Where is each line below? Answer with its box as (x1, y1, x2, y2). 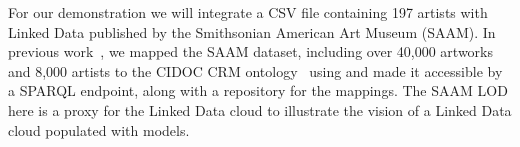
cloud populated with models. (8, 119, 190, 140)
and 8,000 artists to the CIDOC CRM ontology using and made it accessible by (8, 60, 503, 81)
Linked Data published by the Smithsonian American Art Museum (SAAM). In (8, 21, 496, 42)
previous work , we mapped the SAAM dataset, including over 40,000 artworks (8, 41, 494, 62)
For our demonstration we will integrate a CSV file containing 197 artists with (8, 2, 488, 22)
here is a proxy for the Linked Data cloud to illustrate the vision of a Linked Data (8, 99, 512, 120)
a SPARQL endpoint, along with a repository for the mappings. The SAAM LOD (8, 80, 508, 101)
